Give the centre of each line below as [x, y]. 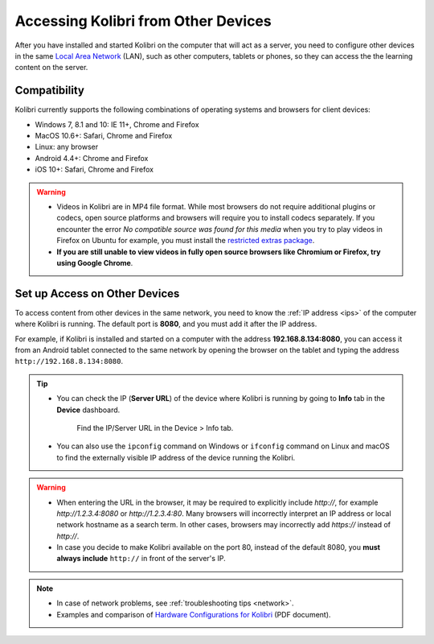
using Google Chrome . [95, 262]
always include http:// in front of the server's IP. [141, 559]
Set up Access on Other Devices [97, 293]
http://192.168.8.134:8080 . [69, 361]
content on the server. [51, 68]
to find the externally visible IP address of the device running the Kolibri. [176, 457]
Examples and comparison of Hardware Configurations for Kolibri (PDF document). [194, 614]
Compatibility [49, 91]
